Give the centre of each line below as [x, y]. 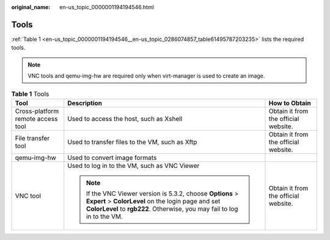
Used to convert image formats [112, 158]
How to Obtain [290, 103]
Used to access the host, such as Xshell [125, 118]
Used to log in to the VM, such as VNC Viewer [134, 165]
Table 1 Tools [30, 93]
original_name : [31, 7]
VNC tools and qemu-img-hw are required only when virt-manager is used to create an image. [146, 76]
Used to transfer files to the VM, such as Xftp [132, 142]
